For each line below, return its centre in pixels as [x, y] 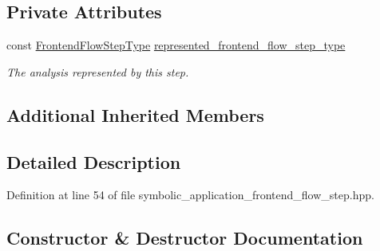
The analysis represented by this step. [98, 71]
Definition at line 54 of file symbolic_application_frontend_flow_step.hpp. [190, 195]
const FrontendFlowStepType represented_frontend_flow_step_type [176, 45]
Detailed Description [94, 161]
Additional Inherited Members [135, 114]
